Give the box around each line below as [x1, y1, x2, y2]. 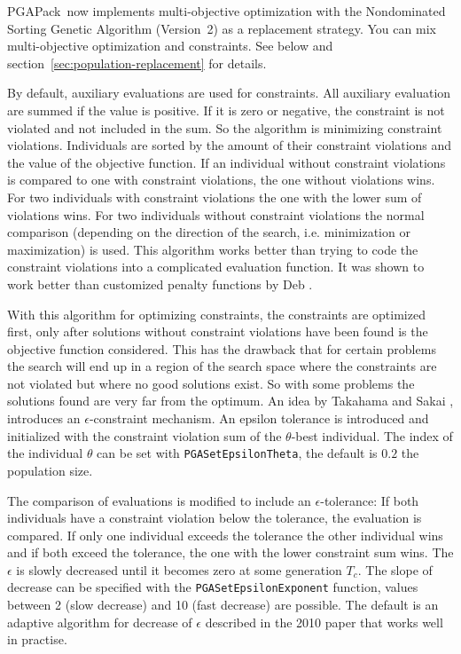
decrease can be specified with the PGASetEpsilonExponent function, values [7, 578, 418, 596]
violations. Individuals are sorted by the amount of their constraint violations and [7, 136, 452, 154]
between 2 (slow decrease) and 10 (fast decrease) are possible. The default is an [7, 595, 439, 614]
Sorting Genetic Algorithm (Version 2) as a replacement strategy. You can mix [7, 19, 436, 37]
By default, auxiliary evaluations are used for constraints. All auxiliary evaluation [7, 83, 451, 102]
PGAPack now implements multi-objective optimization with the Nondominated [7, 2, 446, 20]
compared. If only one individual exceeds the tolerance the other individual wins [7, 525, 443, 544]
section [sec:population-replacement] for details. [7, 53, 267, 72]
